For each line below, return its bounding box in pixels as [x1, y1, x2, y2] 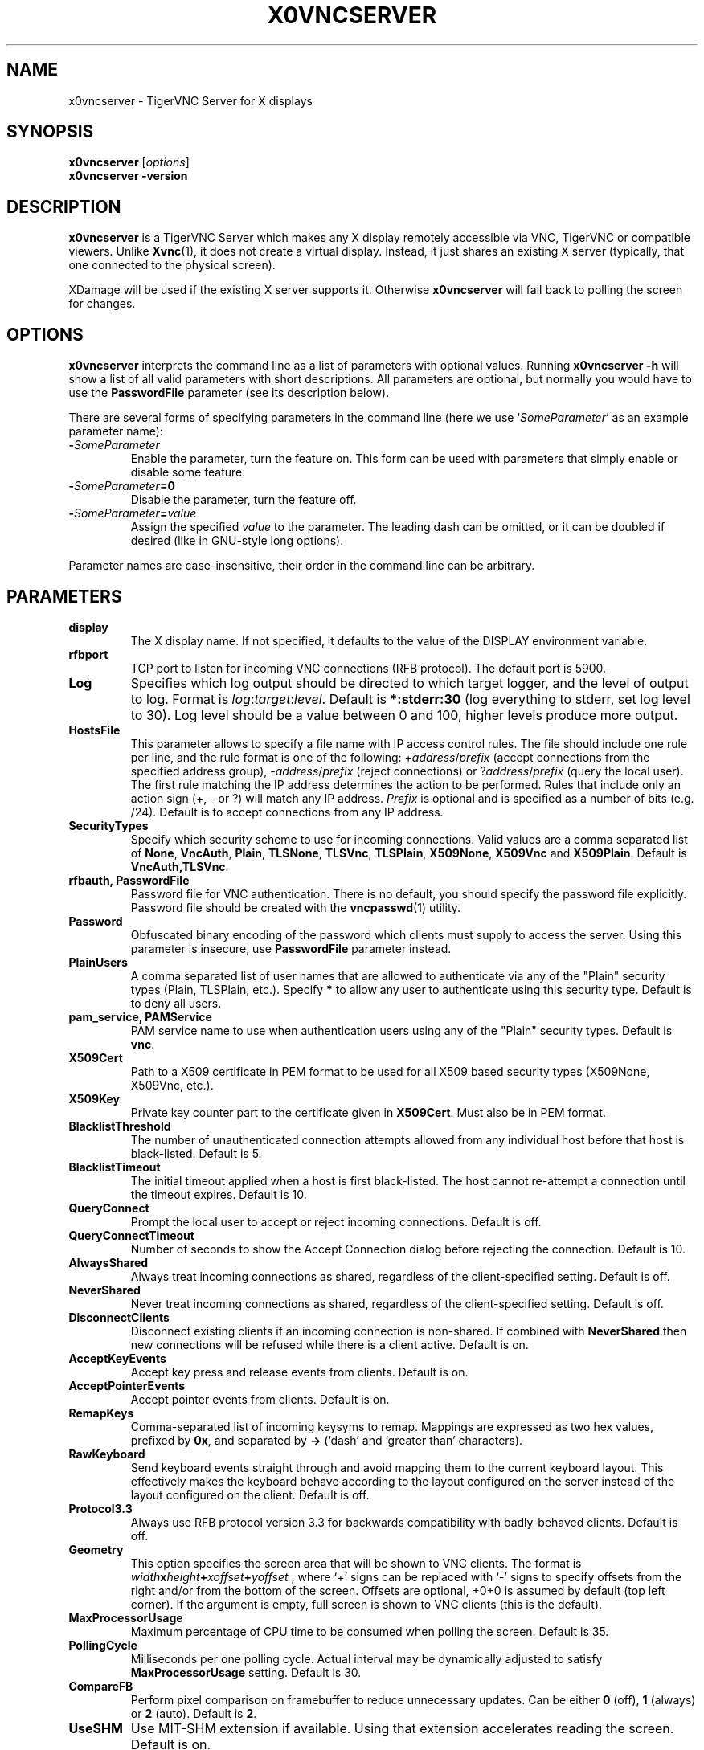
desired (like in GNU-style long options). [130, 534, 344, 548]
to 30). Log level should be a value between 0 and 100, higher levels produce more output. [130, 706, 678, 723]
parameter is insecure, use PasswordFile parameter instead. [130, 941, 452, 955]
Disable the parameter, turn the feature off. [130, 493, 357, 507]
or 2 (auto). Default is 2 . [130, 1706, 257, 1720]
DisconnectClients [68, 1310, 170, 1324]
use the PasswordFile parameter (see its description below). [68, 386, 390, 400]
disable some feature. [130, 465, 246, 480]
